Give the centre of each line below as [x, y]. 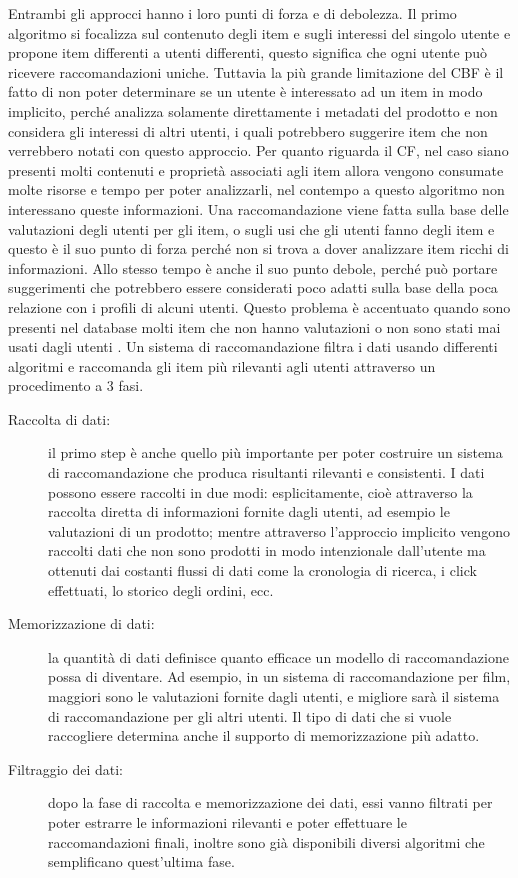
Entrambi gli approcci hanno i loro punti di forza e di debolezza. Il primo [232, 13]
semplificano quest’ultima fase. [141, 861]
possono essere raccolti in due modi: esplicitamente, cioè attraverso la [260, 491]
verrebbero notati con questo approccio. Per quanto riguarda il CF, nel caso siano [258, 150]
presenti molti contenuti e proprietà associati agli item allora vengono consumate [256, 169]
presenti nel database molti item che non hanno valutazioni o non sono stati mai [254, 326]
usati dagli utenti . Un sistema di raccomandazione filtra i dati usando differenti [253, 346]
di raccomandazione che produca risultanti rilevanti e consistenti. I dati [266, 472]
